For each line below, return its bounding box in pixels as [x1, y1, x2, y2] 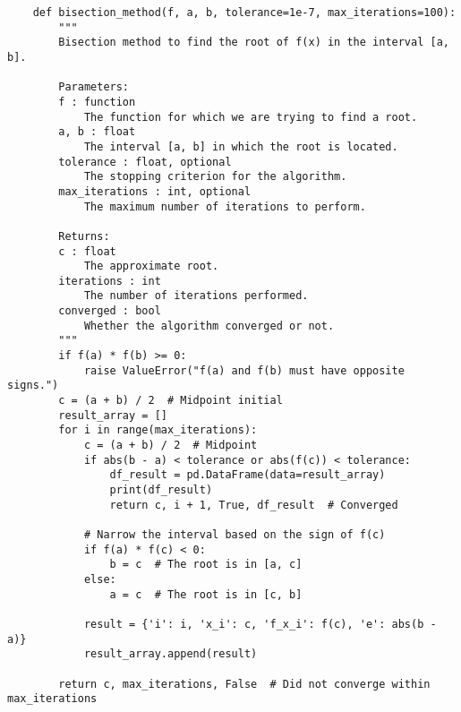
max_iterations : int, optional [58, 184, 252, 198]
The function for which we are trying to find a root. [83, 110, 418, 124]
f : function [58, 95, 136, 108]
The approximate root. [83, 260, 219, 273]
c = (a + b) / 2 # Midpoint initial [58, 394, 283, 407]
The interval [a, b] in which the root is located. [83, 140, 398, 153]
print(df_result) [109, 484, 213, 496]
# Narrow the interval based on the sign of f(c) [83, 528, 386, 541]
